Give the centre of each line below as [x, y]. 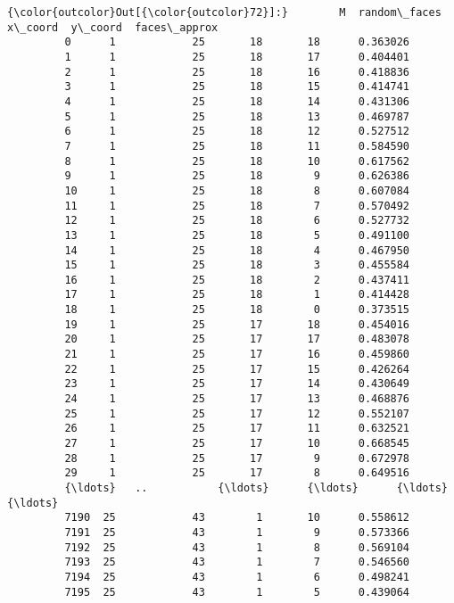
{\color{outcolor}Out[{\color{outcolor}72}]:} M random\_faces [224, 12]
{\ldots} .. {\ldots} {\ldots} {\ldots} [256, 488]
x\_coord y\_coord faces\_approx [113, 27]
